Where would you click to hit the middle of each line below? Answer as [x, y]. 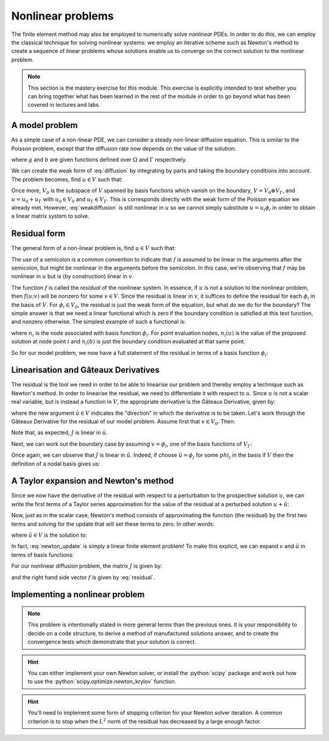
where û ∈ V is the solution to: [49, 535]
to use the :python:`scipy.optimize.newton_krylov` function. [102, 682]
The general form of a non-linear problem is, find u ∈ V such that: [94, 248]
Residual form [38, 234]
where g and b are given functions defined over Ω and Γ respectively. [99, 159]
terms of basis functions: [43, 554]
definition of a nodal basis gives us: [56, 464]
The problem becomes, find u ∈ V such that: [67, 179]
